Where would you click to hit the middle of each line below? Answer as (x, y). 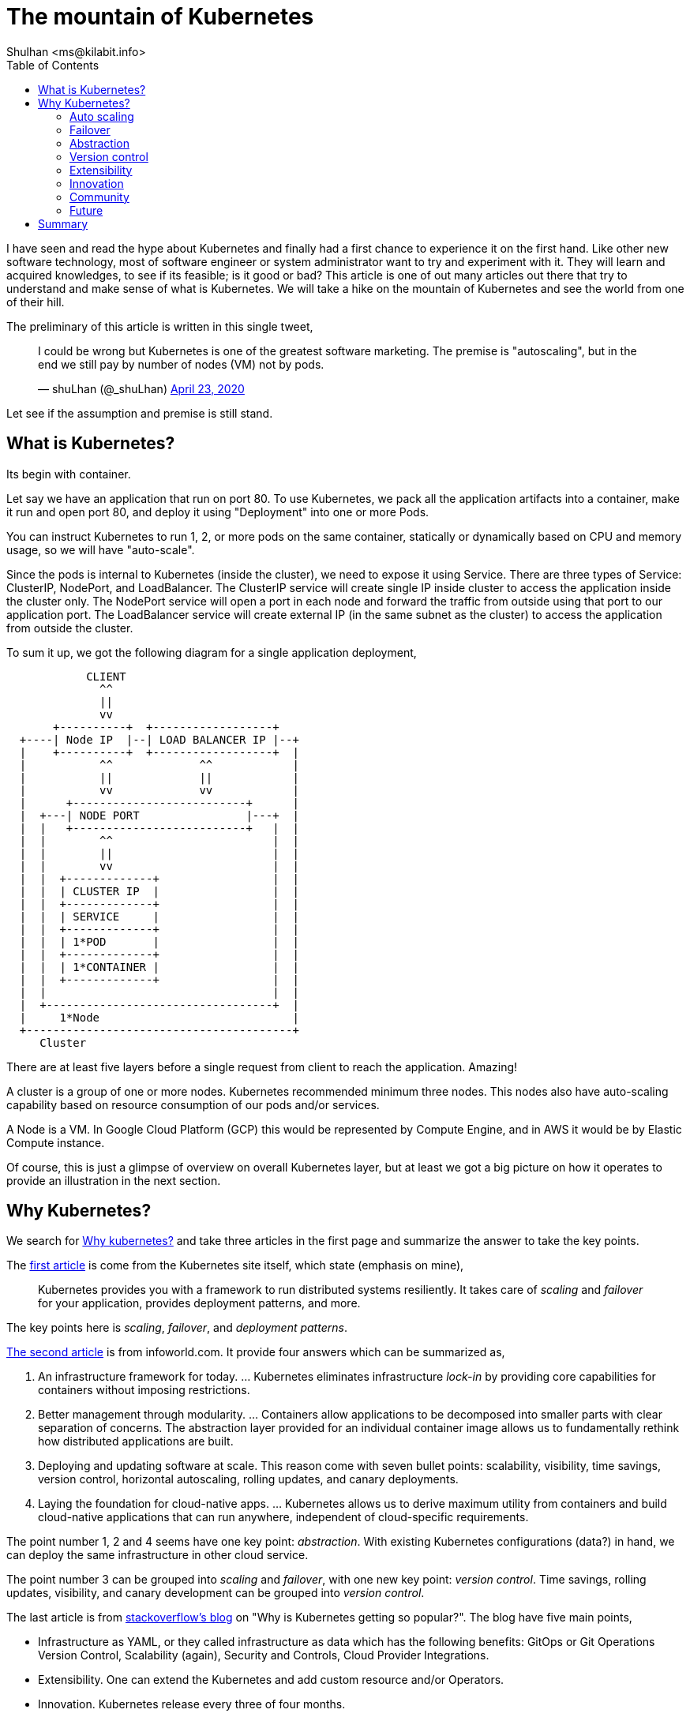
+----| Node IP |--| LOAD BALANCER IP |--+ (159, 739)
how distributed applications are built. (136, 1441)
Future (86, 210)
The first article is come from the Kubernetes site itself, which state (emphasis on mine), (235, 1265)
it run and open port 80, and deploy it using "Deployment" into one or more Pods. (218, 512)
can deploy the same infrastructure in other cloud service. (157, 1555)
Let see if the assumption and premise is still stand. (140, 413)
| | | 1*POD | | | (159, 941)
